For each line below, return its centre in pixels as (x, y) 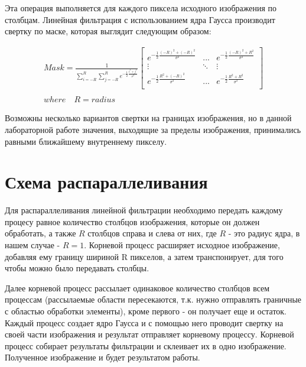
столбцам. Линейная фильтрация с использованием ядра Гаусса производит (140, 19)
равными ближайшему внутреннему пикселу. (86, 141)
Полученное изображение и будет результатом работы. (102, 357)
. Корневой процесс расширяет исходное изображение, (182, 245)
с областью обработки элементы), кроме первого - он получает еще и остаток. (146, 311)
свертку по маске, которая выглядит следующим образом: (108, 31)
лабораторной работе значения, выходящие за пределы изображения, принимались (153, 129)
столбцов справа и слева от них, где (152, 233)
